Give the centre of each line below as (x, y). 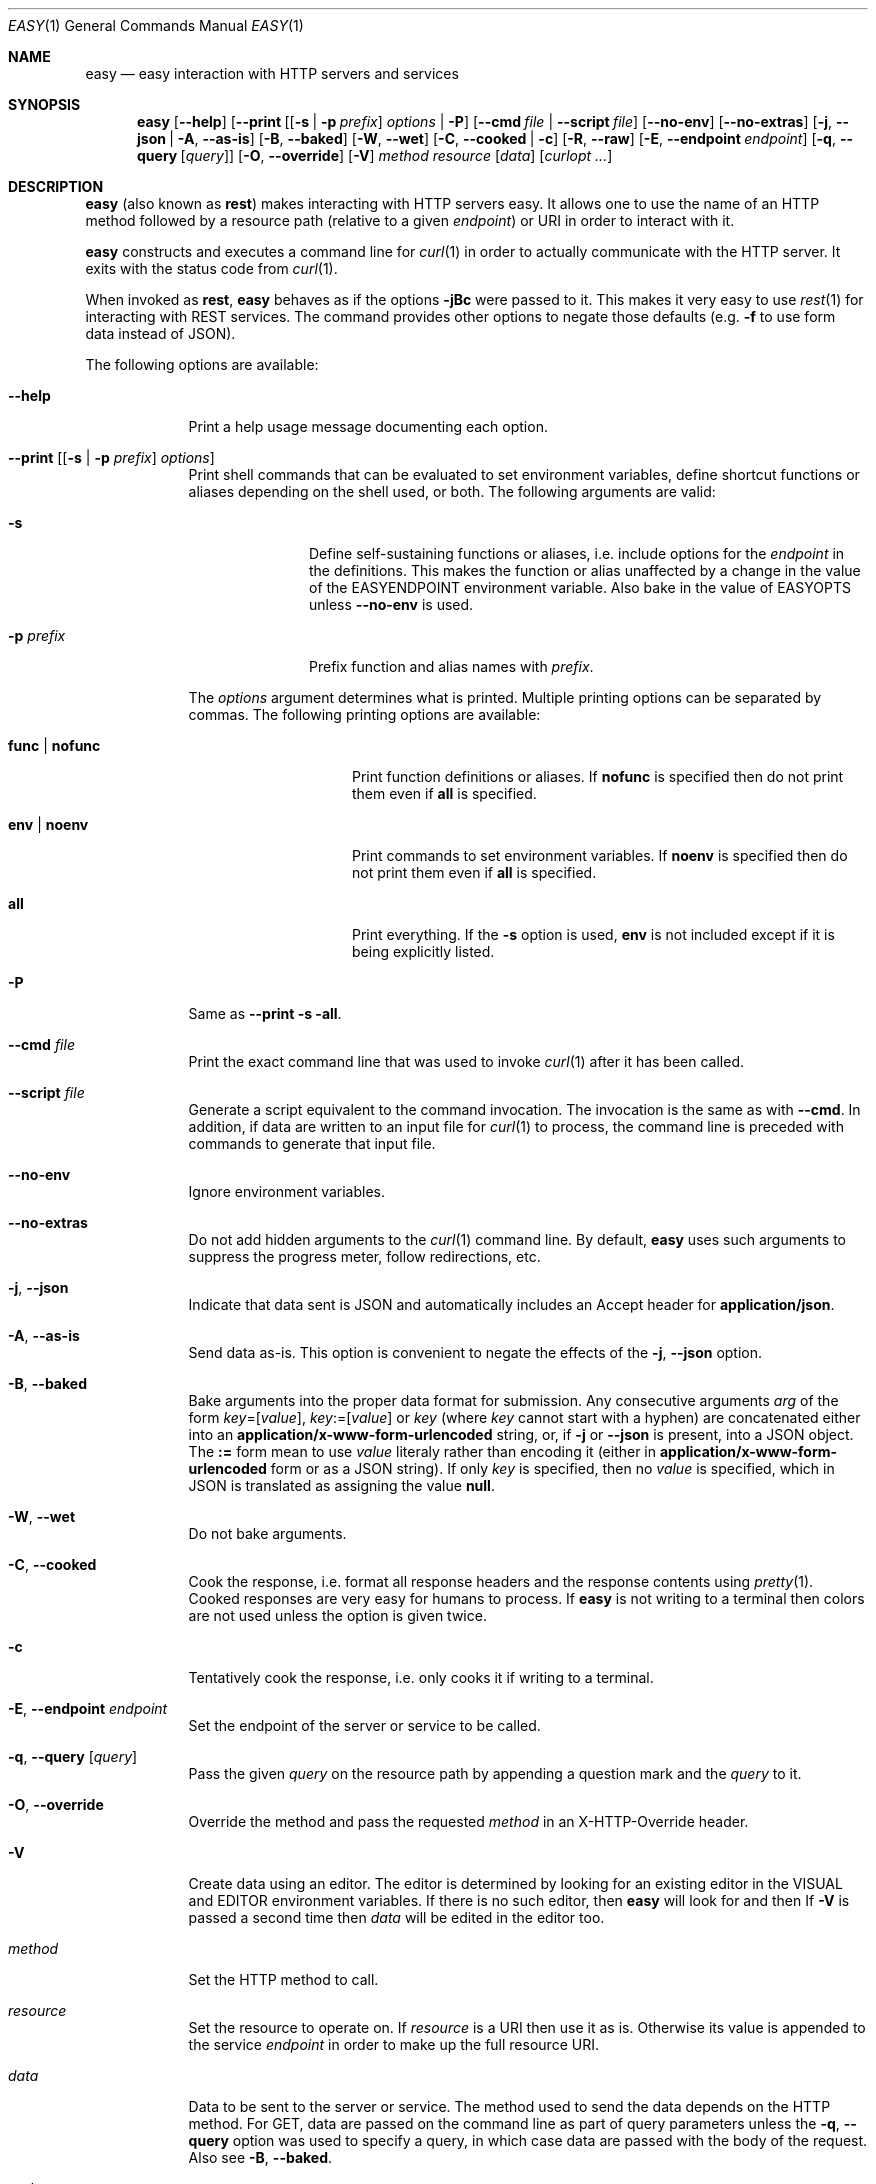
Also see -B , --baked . (260, 2157)
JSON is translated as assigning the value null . (341, 1485)
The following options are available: (202, 364)
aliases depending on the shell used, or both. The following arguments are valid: (452, 491)
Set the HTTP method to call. (283, 1979)
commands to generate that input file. (312, 1143)
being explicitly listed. (423, 951)
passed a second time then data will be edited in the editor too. (396, 1917)
